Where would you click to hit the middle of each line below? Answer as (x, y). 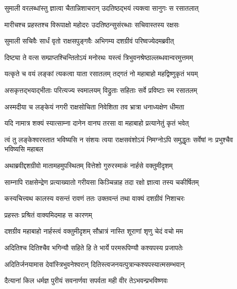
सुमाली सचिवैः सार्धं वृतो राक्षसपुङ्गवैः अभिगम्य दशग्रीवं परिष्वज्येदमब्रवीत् (89, 41)
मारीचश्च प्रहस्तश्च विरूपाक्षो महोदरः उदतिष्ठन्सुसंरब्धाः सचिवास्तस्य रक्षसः (92, 24)
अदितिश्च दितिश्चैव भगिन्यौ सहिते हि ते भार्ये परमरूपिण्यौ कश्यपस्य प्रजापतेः (94, 247)
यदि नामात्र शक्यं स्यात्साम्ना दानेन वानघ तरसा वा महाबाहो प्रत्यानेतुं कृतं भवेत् (97, 123)
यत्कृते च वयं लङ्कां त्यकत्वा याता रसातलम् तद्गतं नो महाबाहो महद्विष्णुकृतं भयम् (101, 74)
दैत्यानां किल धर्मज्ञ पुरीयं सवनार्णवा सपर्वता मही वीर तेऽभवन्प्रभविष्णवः (86, 280)
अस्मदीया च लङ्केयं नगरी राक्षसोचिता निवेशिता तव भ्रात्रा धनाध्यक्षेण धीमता (94, 106)
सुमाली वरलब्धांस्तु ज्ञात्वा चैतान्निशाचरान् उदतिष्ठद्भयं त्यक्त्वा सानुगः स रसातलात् (102, 8)
